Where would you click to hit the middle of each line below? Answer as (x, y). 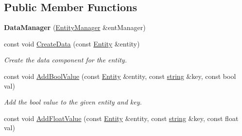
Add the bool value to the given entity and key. (73, 102)
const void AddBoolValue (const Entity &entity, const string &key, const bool (120, 76)
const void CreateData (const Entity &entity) (72, 43)
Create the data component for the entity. (65, 60)
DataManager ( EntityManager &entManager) (75, 27)
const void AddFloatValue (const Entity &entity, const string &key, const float (121, 118)
